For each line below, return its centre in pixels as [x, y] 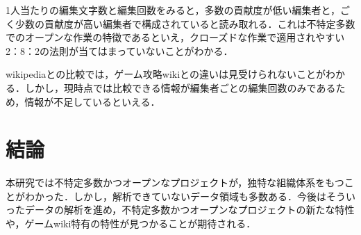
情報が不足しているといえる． [92, 101]
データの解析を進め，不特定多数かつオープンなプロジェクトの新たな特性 [190, 210]
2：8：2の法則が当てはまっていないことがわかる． [119, 50]
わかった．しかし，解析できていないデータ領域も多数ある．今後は [175, 196]
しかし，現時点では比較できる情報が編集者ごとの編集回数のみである [180, 87]
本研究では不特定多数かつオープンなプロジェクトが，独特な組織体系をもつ [175, 183]
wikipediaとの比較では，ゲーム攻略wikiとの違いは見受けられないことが [166, 74]
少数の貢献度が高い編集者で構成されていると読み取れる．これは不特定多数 [185, 23]
